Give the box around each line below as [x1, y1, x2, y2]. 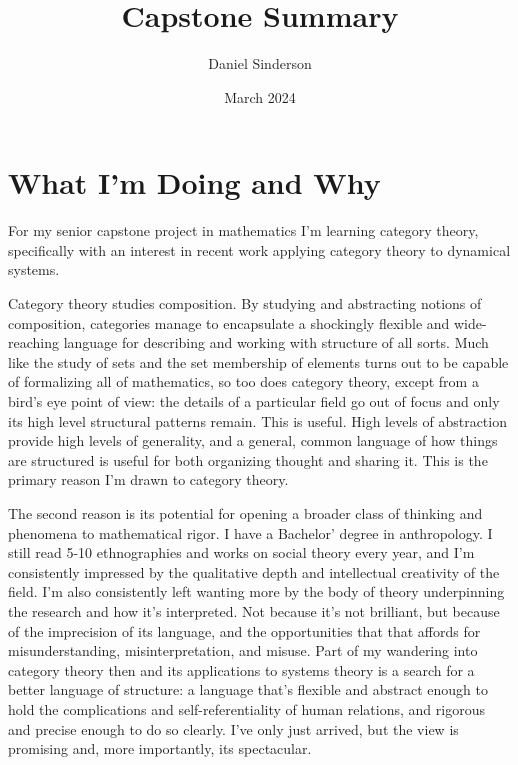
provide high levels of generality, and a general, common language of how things [8, 430, 498, 451]
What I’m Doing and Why [8, 162, 381, 203]
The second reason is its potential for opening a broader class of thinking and [8, 502, 483, 523]
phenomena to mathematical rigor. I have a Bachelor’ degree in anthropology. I [8, 522, 493, 543]
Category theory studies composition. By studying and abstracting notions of [8, 293, 482, 314]
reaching [8, 332, 59, 353]
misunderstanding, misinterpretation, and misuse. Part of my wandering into [8, 640, 478, 661]
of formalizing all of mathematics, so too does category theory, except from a [8, 371, 479, 392]
